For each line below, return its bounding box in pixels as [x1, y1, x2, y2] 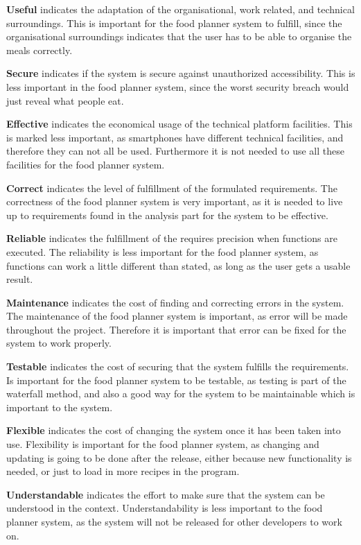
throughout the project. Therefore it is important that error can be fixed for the [6, 322, 346, 336]
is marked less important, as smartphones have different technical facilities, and [6, 130, 344, 144]
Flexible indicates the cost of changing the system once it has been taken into [6, 423, 341, 438]
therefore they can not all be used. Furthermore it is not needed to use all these [6, 144, 344, 158]
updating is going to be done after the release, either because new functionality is [6, 450, 352, 465]
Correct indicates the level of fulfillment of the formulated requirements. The [6, 180, 337, 195]
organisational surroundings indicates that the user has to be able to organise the [6, 29, 352, 44]
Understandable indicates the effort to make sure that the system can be [6, 487, 325, 501]
